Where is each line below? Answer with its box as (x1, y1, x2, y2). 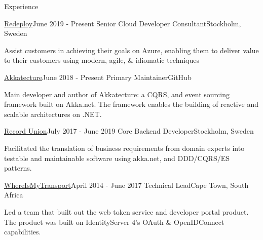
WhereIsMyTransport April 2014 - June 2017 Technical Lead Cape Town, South (4, 179, 249, 190)
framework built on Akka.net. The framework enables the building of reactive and (4, 99, 258, 109)
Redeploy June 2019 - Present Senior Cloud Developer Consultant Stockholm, (4, 18, 241, 28)
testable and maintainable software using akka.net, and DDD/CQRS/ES (4, 152, 230, 163)
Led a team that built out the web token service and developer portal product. (4, 206, 249, 217)
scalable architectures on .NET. (4, 108, 102, 119)
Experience (4, 1, 39, 11)
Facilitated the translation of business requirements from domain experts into (4, 142, 245, 153)
